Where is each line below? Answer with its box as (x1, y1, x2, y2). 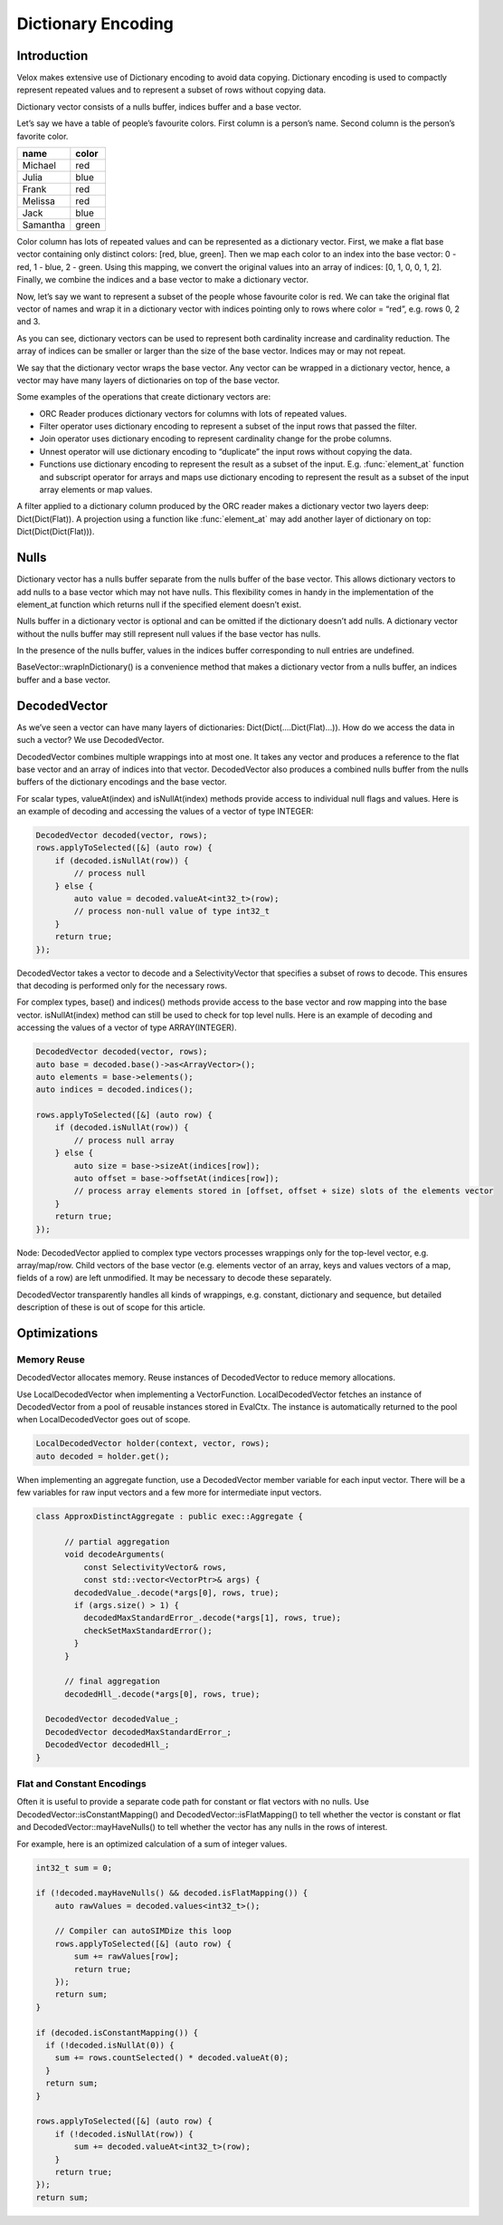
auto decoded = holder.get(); (35, 1450, 170, 1461)
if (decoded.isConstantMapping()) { (35, 2028, 199, 2037)
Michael (22, 159, 56, 172)
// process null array (73, 1135, 176, 1145)
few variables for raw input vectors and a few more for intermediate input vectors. (16, 1487, 322, 1498)
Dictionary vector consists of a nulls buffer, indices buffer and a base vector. (16, 101, 302, 112)
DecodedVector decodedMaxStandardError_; (45, 1727, 233, 1737)
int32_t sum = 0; (35, 1863, 113, 1873)
